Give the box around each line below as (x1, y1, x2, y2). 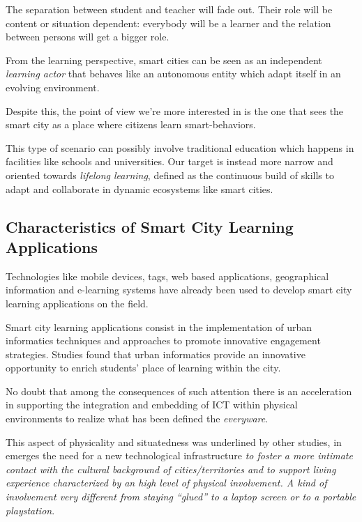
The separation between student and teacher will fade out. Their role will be (6, 2, 333, 16)
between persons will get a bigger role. (6, 29, 169, 44)
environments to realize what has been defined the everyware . (6, 411, 269, 426)
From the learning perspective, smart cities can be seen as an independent (6, 52, 322, 67)
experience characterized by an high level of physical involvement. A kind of (6, 475, 327, 490)
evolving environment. (6, 79, 100, 94)
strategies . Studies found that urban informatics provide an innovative (6, 346, 306, 361)
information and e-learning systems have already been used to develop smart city (6, 282, 352, 297)
